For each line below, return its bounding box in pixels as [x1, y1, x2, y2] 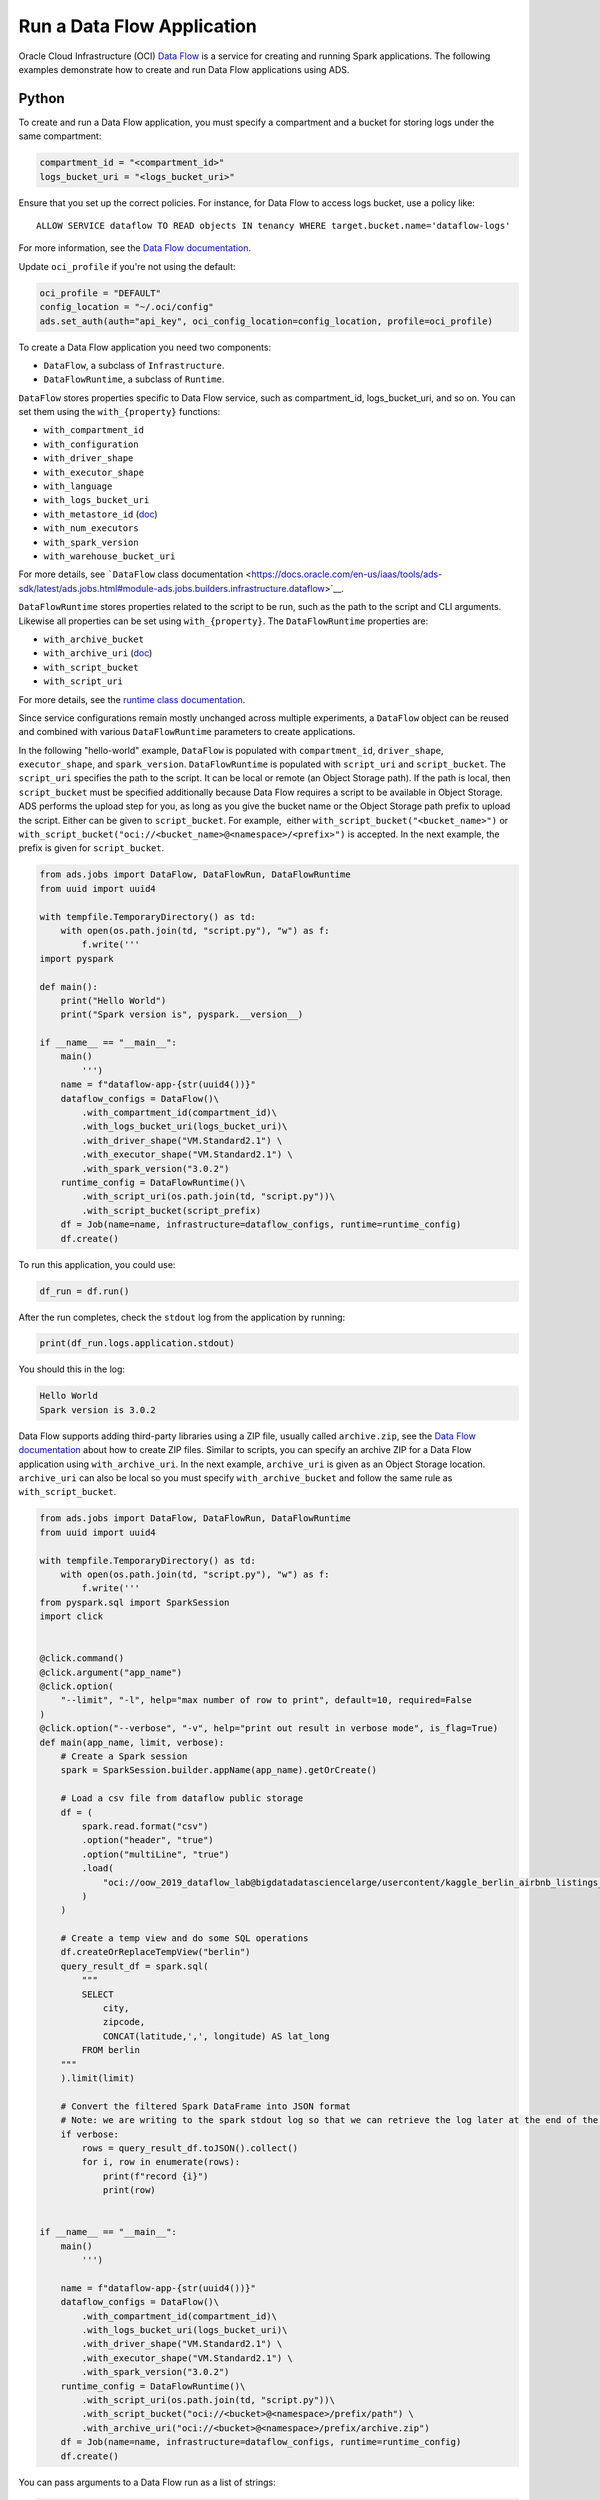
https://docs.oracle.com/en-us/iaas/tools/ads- [251, 568, 443, 580]
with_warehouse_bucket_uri [43, 550, 176, 562]
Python [18, 90, 65, 107]
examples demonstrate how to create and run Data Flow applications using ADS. [18, 63, 350, 75]
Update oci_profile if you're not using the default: [18, 260, 236, 272]
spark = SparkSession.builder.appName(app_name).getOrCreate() [60, 1765, 378, 1776]
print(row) [102, 2185, 157, 2196]
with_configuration [43, 438, 139, 450]
